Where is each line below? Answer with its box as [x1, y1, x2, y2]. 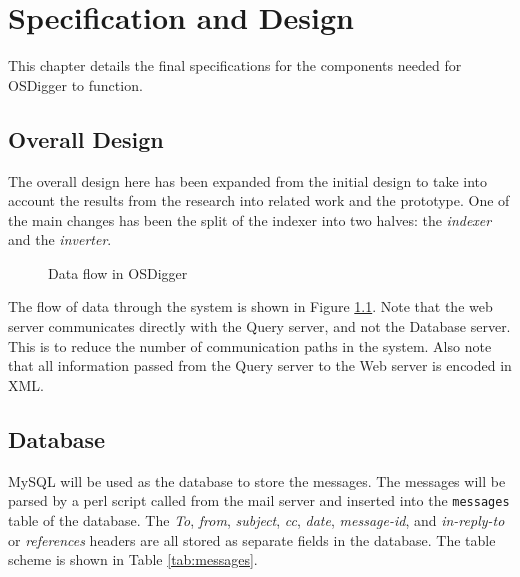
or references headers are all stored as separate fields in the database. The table [8, 529, 496, 550]
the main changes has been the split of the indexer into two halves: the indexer [8, 209, 492, 230]
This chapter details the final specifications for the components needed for [8, 55, 462, 76]
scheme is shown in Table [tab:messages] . [8, 549, 258, 570]
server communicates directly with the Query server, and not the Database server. [8, 316, 511, 337]
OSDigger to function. [8, 74, 143, 95]
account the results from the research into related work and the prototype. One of [8, 190, 510, 211]
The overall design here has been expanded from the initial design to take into [8, 170, 488, 191]
